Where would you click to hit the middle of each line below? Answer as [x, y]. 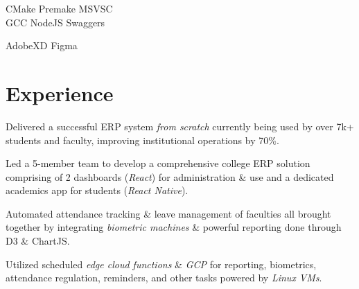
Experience [60, 93]
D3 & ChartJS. [38, 241]
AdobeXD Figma [42, 45]
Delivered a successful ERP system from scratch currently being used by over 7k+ [180, 126]
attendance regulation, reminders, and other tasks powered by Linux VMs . [164, 278]
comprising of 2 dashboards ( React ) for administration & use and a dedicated [170, 176]
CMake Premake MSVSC [59, 8]
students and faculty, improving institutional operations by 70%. [142, 140]
